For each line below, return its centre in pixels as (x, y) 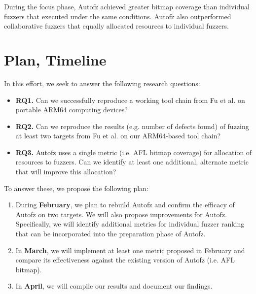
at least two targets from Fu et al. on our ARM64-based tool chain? (118, 136)
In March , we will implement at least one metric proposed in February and (130, 250)
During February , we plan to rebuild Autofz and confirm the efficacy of (125, 205)
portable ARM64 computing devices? (72, 110)
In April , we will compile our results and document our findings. (114, 286)
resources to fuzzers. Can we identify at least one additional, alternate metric (132, 162)
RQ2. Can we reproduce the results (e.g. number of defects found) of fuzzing (132, 126)
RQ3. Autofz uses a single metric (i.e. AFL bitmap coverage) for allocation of (134, 152)
